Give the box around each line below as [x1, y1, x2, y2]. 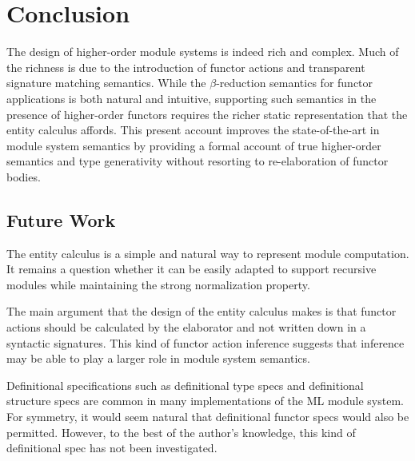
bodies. [6, 168, 41, 185]
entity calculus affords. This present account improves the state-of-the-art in [6, 121, 380, 138]
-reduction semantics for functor [216, 74, 373, 91]
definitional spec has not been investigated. [6, 439, 217, 456]
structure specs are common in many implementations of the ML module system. [6, 392, 404, 409]
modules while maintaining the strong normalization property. [6, 276, 310, 292]
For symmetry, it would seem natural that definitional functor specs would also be [6, 408, 409, 425]
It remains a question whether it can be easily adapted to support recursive [6, 260, 377, 277]
